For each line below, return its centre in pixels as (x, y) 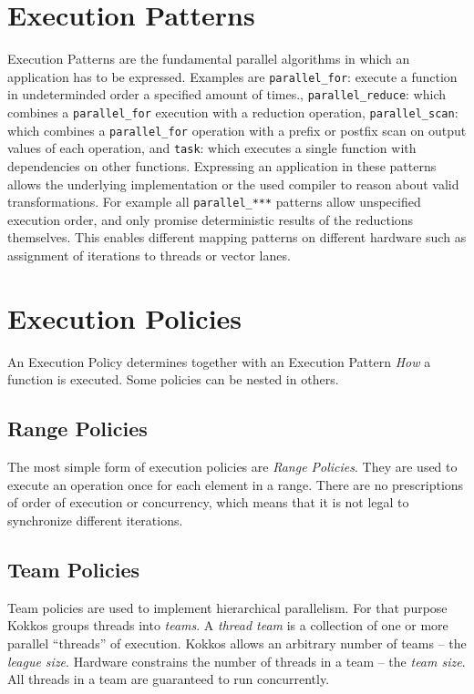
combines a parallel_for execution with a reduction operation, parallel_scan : (233, 112)
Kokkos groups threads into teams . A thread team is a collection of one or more (228, 625)
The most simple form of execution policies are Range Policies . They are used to (232, 467)
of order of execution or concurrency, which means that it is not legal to (208, 502)
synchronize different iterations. (95, 520)
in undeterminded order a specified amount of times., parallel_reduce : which (227, 94)
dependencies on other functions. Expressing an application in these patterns (222, 166)
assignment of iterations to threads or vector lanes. (149, 255)
